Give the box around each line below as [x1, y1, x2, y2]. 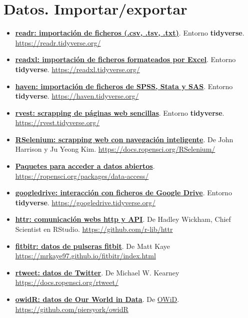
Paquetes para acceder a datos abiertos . [15, 161, 155, 171]
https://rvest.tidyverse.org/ [15, 117, 100, 128]
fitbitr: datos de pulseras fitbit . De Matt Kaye [15, 240, 170, 251]
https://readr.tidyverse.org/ [15, 37, 101, 48]
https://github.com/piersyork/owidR [15, 303, 128, 314]
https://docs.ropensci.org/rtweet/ [15, 277, 118, 287]
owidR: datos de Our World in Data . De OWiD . [15, 294, 179, 304]
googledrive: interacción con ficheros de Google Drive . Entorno [15, 187, 232, 198]
